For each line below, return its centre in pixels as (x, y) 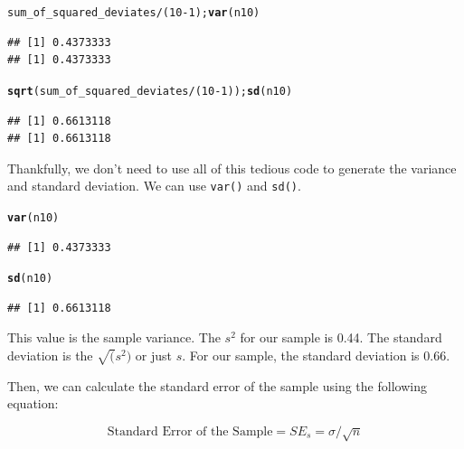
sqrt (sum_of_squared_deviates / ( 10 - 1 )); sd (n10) (150, 91)
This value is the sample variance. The (114, 337)
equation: (33, 403)
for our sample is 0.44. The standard (341, 337)
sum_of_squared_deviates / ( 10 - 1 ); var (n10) (134, 13)
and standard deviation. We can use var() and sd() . (154, 186)
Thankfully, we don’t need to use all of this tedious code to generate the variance (232, 168)
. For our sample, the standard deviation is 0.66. (316, 355)
